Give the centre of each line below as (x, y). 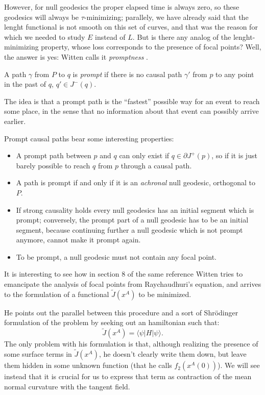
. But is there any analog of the (182, 36)
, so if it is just (234, 155)
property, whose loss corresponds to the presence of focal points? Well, (151, 47)
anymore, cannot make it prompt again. (78, 240)
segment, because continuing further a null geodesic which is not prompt (129, 229)
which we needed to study (45, 36)
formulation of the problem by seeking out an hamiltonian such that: (112, 322)
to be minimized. (165, 294)
